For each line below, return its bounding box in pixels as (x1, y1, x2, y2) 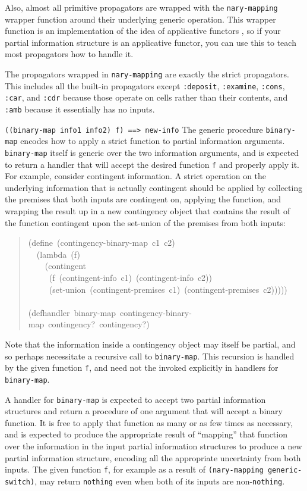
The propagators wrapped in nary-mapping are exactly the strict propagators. (5, 68, 289, 80)
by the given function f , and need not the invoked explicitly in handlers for (5, 361, 278, 374)
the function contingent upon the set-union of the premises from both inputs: (5, 216, 286, 229)
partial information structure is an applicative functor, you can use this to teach (5, 36, 296, 48)
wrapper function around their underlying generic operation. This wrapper (5, 12, 276, 25)
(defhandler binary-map (28, 306, 116, 318)
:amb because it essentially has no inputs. (5, 103, 155, 115)
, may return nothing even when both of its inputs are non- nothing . (34, 474, 285, 487)
